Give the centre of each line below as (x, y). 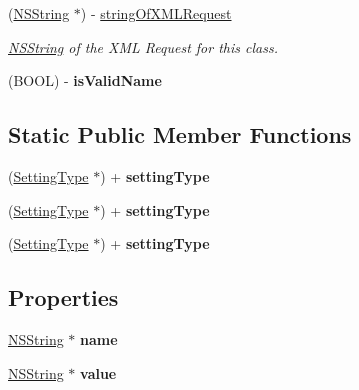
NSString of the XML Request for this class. (143, 46)
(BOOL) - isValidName (85, 80)
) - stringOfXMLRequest (156, 13)
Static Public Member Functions (180, 134)
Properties (63, 297)
